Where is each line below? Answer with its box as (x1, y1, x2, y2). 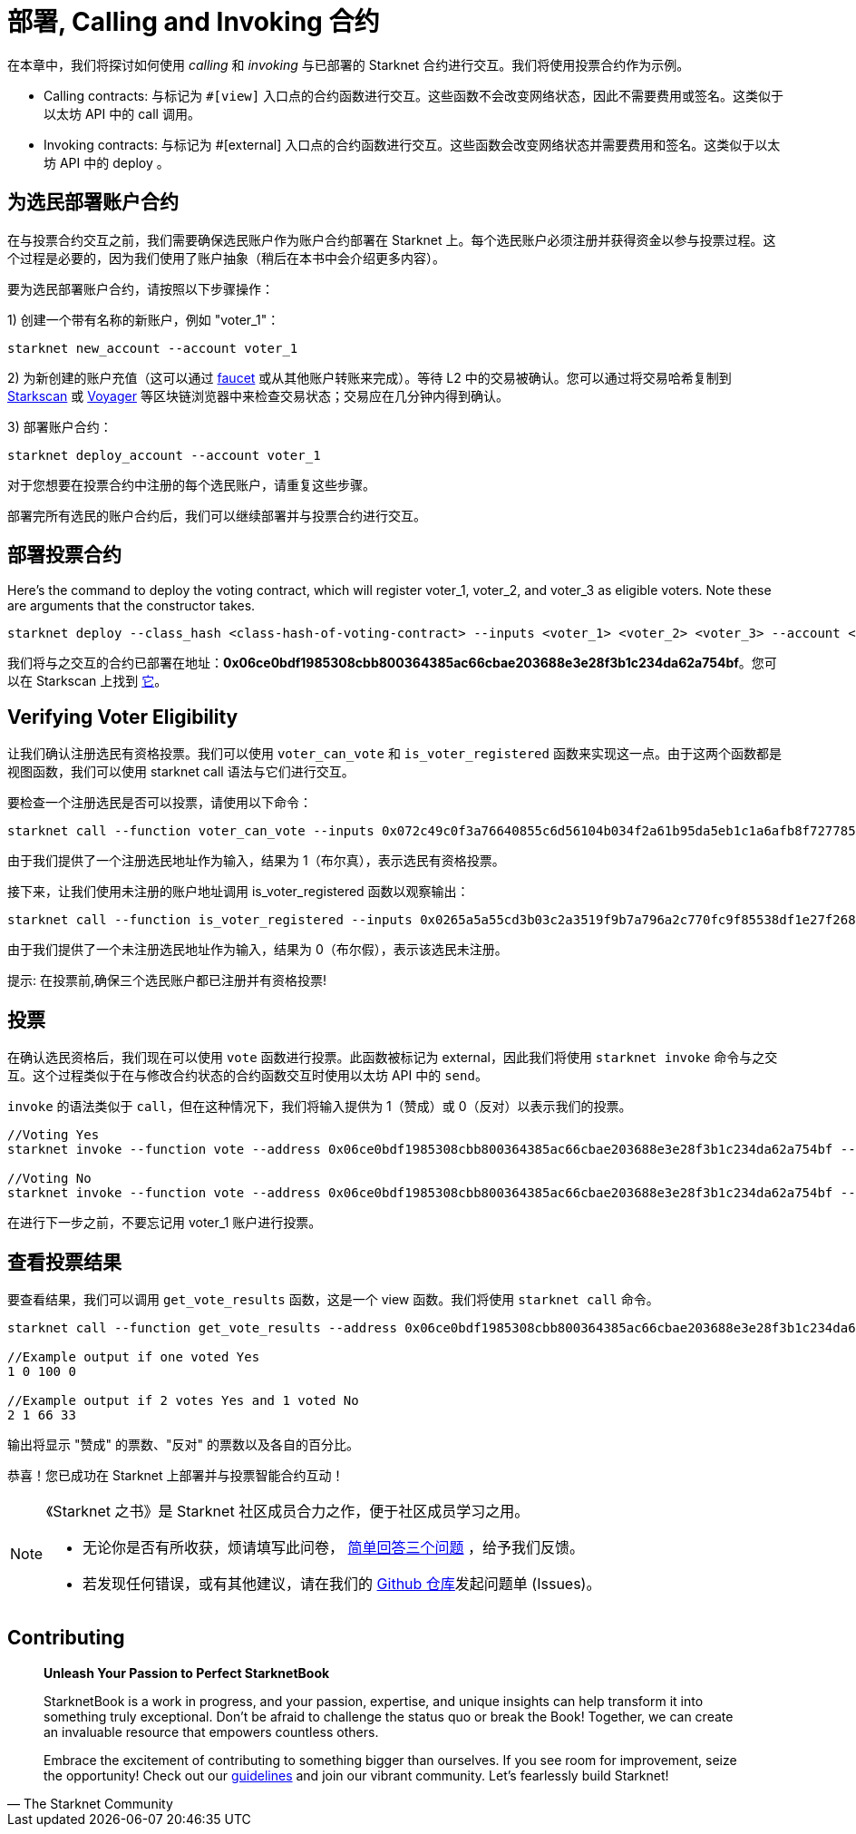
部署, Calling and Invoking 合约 (7, 6, 380, 37)
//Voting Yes (7, 1127, 100, 1143)
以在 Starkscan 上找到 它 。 (7, 673, 168, 689)
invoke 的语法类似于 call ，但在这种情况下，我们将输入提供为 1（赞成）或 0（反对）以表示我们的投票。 (7, 1098, 632, 1115)
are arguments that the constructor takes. (7, 598, 256, 614)
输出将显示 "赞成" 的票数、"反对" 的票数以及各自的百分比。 (7, 1436, 359, 1452)
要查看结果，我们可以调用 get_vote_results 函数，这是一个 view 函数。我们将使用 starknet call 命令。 (7, 1291, 659, 1307)
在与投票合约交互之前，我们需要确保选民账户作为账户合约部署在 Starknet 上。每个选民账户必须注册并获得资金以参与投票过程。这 (7, 231, 776, 248)
